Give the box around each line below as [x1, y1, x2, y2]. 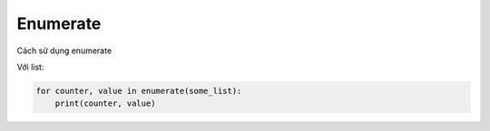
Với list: [16, 61, 44, 72]
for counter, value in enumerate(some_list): [35, 86, 242, 96]
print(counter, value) [54, 98, 156, 108]
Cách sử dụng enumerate [16, 45, 113, 56]
